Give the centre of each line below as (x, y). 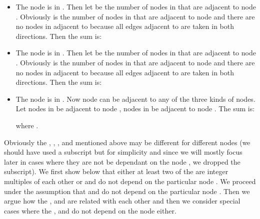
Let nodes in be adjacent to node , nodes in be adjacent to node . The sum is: (135, 109)
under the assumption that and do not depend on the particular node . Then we (127, 191)
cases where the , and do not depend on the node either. (90, 210)
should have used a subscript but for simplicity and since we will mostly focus (123, 152)
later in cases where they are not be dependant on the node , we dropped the (122, 161)
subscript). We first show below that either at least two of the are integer (116, 171)
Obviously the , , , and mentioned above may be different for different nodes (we (127, 142)
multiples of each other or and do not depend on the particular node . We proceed (130, 181)
